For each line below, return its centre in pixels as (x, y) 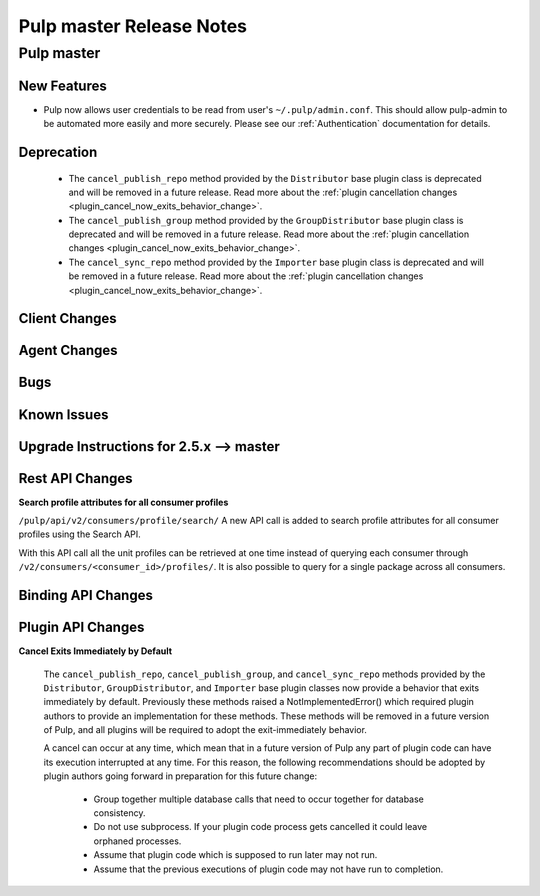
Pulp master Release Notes (132, 26)
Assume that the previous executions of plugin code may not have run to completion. (268, 869)
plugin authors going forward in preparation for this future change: (180, 776)
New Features (62, 85)
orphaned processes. (137, 841)
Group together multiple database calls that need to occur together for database (259, 799)
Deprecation (58, 151)
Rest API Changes (76, 478)
